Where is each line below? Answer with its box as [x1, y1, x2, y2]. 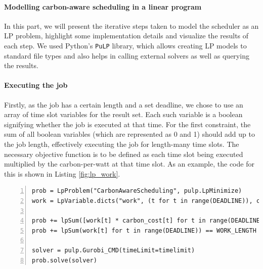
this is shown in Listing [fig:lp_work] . [4, 168, 120, 179]
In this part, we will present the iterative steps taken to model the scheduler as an [4, 20, 259, 31]
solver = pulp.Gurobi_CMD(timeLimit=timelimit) [32, 246, 195, 254]
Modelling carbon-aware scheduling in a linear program [4, 1, 202, 12]
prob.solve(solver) [32, 256, 97, 264]
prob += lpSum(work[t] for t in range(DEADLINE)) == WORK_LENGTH [32, 227, 256, 234]
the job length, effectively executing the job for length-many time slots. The [4, 139, 239, 149]
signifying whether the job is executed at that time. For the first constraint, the [4, 119, 251, 129]
